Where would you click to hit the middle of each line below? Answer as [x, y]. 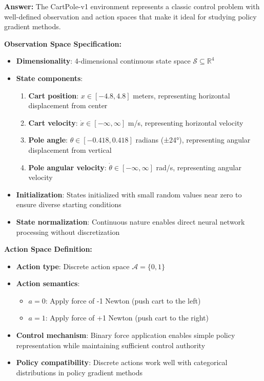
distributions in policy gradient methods [79, 372]
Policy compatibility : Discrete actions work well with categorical [122, 362]
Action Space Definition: [48, 249]
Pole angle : [48, 140]
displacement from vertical [70, 149]
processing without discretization [68, 232]
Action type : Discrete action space [73, 266]
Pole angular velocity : [67, 167]
